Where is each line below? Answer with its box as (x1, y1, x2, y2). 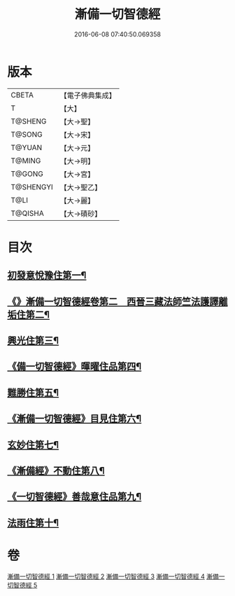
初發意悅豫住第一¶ (7, 269, 87, 281)
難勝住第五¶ (7, 386, 59, 398)
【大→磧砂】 (59, 208, 102, 218)
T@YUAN (10, 142, 43, 152)
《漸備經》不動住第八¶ (7, 465, 105, 477)
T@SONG (10, 129, 43, 139)
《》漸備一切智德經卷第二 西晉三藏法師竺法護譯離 (7, 295, 228, 307)
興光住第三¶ (7, 334, 59, 347)
